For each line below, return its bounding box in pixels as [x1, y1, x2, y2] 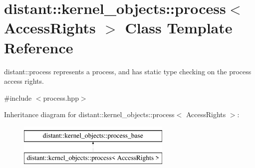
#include [4, 92, 32, 103]
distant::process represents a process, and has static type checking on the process [4, 66, 252, 76]
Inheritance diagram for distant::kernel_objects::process [4, 109, 175, 120]
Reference [4, 37, 73, 57]
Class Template [125, 17, 233, 38]
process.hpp [43, 92, 79, 103]
